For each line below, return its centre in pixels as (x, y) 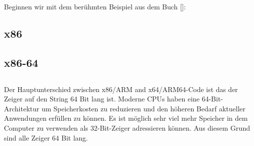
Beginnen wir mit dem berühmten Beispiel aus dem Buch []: (95, 6)
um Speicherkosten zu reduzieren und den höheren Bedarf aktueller (143, 108)
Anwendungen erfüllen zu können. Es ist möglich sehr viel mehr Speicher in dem (126, 118)
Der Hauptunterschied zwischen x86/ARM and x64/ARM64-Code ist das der (121, 89)
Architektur (22, 108)
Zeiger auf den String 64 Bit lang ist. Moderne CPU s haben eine (102, 99)
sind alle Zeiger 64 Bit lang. (46, 137)
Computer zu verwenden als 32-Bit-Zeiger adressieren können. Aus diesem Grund (127, 127)
